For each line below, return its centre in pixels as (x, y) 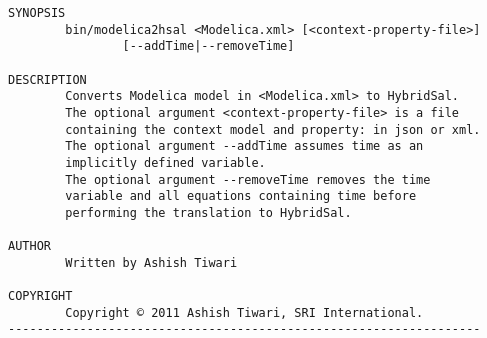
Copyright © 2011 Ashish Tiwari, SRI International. (244, 312)
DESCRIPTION (47, 79)
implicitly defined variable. (165, 162)
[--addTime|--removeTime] (208, 46)
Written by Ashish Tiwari (151, 262)
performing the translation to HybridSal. (208, 212)
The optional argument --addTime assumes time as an (244, 146)
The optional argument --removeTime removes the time (248, 179)
